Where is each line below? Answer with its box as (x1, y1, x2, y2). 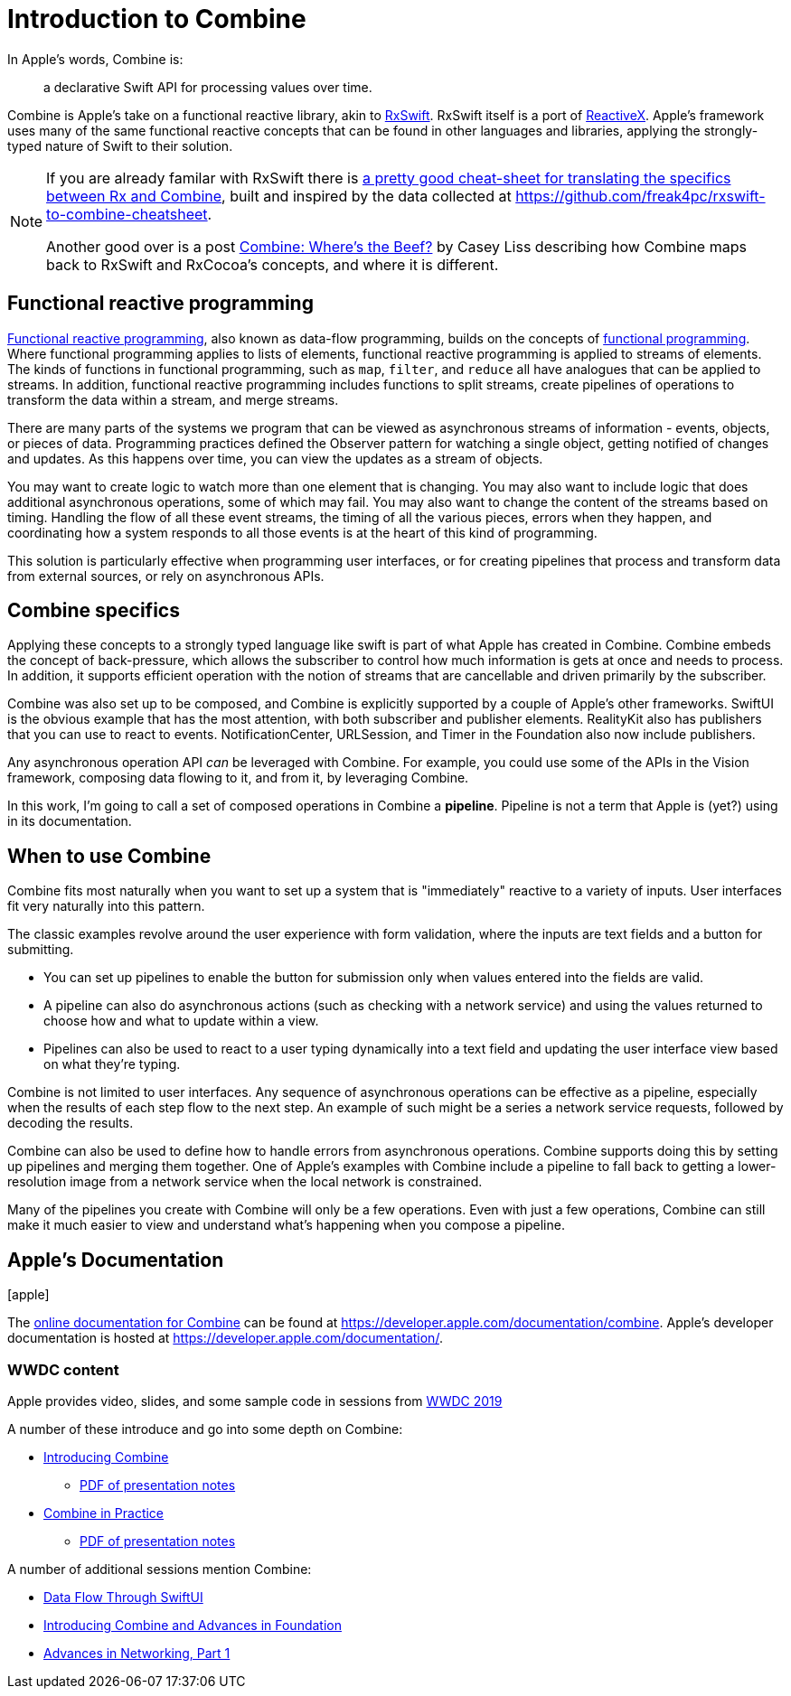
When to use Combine (7, 844, 212, 867)
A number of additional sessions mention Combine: (7, 1560, 312, 1577)
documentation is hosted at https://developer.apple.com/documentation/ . (7, 1330, 443, 1346)
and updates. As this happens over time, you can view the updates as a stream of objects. (7, 450, 543, 466)
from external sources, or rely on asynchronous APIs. (7, 567, 325, 584)
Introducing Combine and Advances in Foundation (43, 1616, 342, 1633)
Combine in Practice (43, 1504, 165, 1521)
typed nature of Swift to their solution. (7, 137, 233, 154)
